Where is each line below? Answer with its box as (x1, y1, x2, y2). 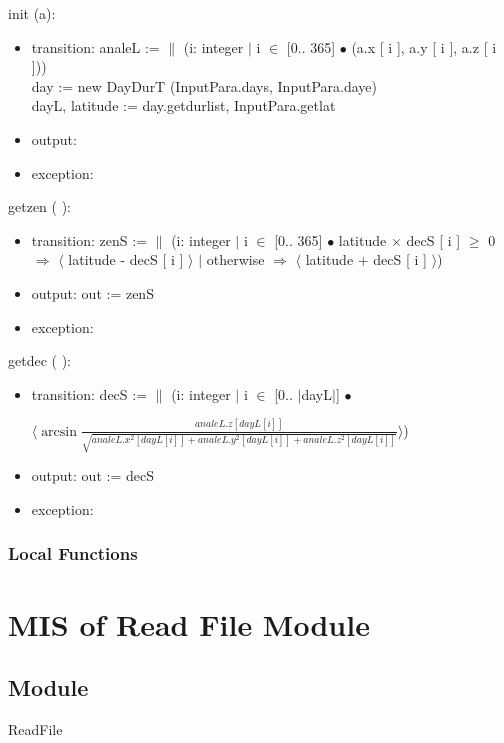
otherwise (206, 249, 265, 270)
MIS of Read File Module (8, 603, 370, 644)
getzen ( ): (8, 196, 71, 217)
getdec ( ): (8, 350, 71, 371)
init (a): (8, 3, 56, 23)
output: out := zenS (31, 282, 154, 303)
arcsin (41, 424, 78, 439)
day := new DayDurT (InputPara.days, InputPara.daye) (31, 75, 377, 96)
